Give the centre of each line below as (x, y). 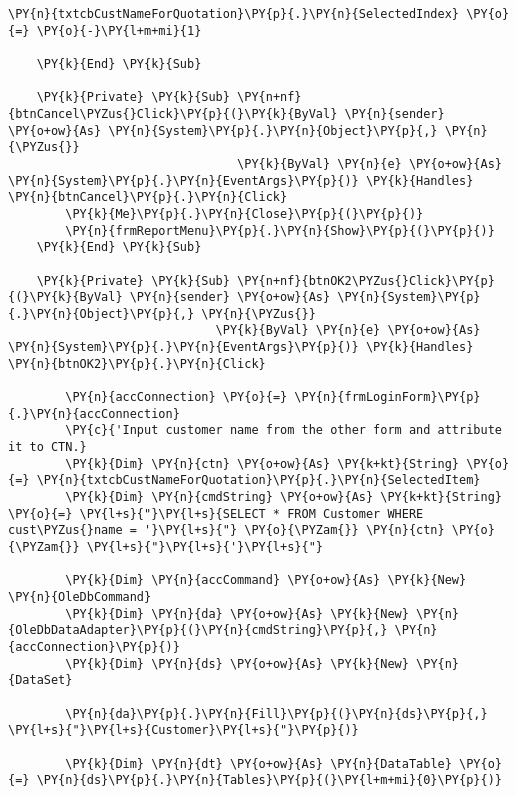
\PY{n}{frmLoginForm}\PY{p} (387, 397)
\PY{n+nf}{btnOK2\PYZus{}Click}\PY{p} (366, 280)
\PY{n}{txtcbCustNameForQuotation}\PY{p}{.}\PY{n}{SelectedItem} (258, 480)
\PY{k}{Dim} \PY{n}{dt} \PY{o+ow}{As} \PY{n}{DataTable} (258, 763)
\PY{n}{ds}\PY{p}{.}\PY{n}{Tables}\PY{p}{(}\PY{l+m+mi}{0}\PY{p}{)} (269, 780)
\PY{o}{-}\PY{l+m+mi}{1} (119, 30)
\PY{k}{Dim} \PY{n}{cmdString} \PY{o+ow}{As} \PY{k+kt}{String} (283, 497)
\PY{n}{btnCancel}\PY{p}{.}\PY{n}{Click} (148, 197)
